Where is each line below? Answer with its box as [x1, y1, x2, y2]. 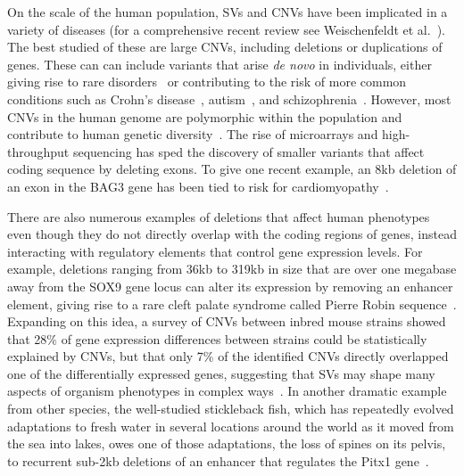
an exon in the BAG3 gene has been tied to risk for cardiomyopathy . [7, 176, 389, 195]
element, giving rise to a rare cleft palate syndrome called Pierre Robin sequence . [7, 294, 457, 313]
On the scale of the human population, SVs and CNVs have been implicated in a [7, 3, 448, 21]
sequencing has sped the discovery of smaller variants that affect [72, 142, 425, 160]
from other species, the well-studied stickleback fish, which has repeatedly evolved [7, 399, 454, 418]
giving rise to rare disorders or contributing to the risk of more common [7, 72, 407, 91]
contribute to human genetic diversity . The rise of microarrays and [7, 125, 378, 144]
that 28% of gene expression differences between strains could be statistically [7, 329, 427, 348]
